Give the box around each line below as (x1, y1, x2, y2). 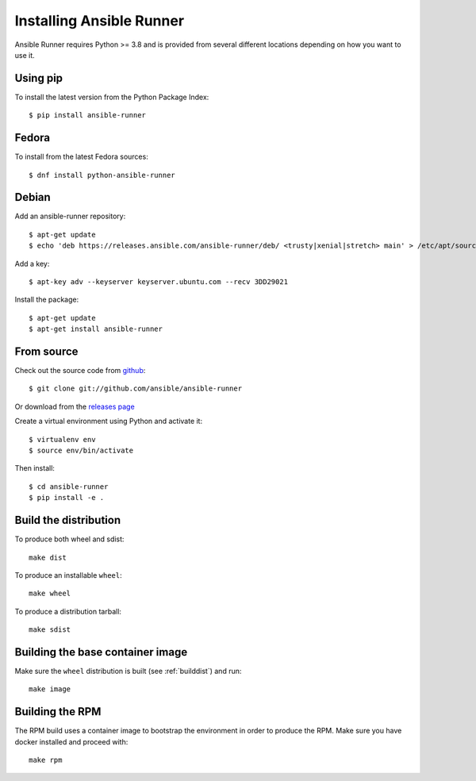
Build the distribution (14, 514, 121, 527)
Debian (14, 190, 51, 204)
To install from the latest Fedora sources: (14, 152, 148, 162)
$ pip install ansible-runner (29, 111, 147, 120)
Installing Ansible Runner (14, 12, 185, 29)
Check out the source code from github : (14, 366, 146, 375)
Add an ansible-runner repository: (14, 211, 126, 221)
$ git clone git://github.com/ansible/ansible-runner (29, 384, 242, 393)
